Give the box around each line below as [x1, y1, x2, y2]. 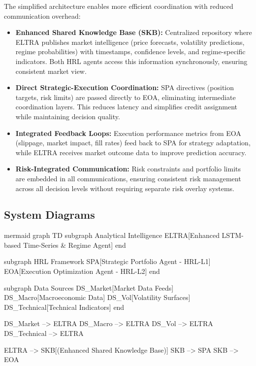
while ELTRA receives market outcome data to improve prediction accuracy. [15, 147, 247, 157]
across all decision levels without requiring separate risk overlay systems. [15, 183, 235, 193]
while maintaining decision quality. [15, 111, 120, 121]
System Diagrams [4, 207, 95, 222]
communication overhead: [4, 10, 81, 21]
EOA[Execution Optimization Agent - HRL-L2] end [4, 266, 160, 276]
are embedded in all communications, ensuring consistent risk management [15, 173, 241, 183]
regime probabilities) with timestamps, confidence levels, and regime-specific [15, 46, 246, 57]
